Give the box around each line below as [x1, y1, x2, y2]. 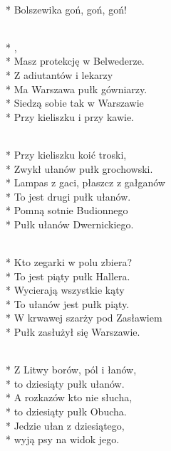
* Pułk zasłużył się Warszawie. [6, 324, 140, 339]
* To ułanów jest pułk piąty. [6, 296, 130, 311]
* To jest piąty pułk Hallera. [6, 268, 130, 283]
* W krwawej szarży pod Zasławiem [6, 310, 162, 325]
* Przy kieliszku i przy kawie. [6, 109, 135, 124]
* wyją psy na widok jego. [6, 432, 120, 447]
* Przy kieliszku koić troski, [6, 147, 127, 161]
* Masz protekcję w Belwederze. [6, 53, 145, 68]
